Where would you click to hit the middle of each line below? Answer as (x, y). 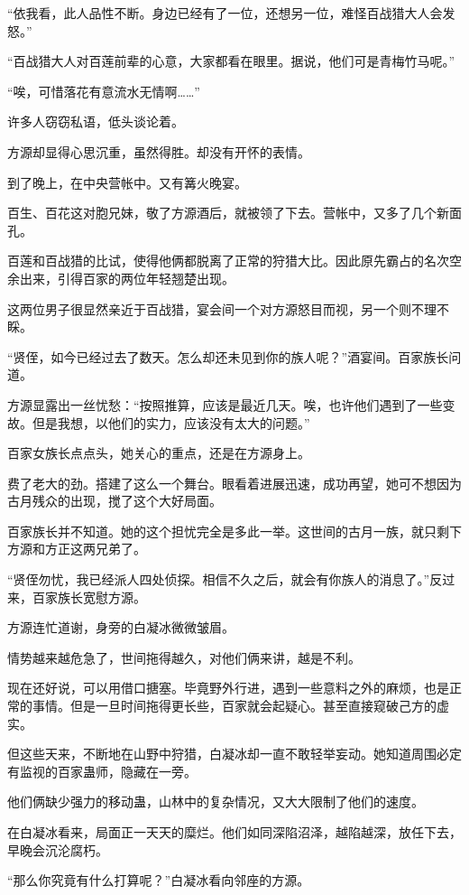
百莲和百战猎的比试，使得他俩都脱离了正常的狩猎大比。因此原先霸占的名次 (228, 261)
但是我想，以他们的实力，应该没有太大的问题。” (171, 422)
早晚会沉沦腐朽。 (58, 849)
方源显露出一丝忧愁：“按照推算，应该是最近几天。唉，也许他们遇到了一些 (225, 404)
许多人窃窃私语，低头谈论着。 (96, 121)
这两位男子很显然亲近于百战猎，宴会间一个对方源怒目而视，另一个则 (209, 308)
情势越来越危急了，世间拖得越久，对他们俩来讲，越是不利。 (184, 657)
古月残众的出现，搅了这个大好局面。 (115, 501)
